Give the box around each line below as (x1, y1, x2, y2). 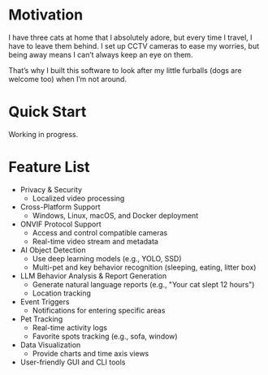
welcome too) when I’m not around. (8, 74, 128, 84)
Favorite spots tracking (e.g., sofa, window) (32, 331, 178, 341)
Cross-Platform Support (19, 201, 101, 212)
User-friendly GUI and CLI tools (19, 357, 126, 367)
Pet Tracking (19, 314, 63, 324)
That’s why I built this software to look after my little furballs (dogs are (8, 65, 242, 75)
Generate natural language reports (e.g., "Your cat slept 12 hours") (32, 279, 255, 289)
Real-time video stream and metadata (32, 236, 158, 246)
